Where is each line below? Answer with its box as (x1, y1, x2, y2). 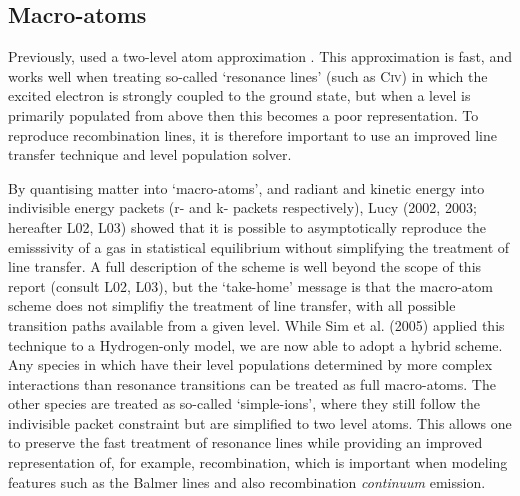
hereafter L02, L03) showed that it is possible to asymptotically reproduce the (8, 216, 487, 237)
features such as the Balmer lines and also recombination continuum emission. (8, 471, 486, 492)
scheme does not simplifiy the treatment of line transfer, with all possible (8, 295, 456, 316)
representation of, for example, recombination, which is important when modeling (8, 452, 508, 473)
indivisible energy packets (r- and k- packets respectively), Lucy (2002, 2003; (8, 197, 477, 218)
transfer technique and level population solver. (8, 144, 292, 165)
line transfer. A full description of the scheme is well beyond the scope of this (8, 256, 482, 277)
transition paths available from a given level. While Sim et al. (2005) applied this (8, 314, 505, 335)
